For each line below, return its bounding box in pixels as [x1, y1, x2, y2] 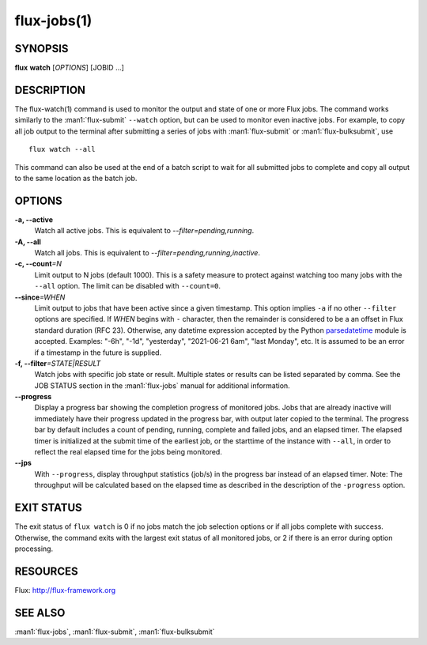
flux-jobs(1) [14, 12, 93, 29]
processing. [14, 544, 54, 553]
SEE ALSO [14, 605, 66, 620]
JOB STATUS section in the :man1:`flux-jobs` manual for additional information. [34, 380, 290, 390]
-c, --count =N [14, 259, 62, 269]
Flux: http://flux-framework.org [14, 585, 116, 594]
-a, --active [14, 214, 54, 224]
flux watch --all [28, 145, 96, 154]
